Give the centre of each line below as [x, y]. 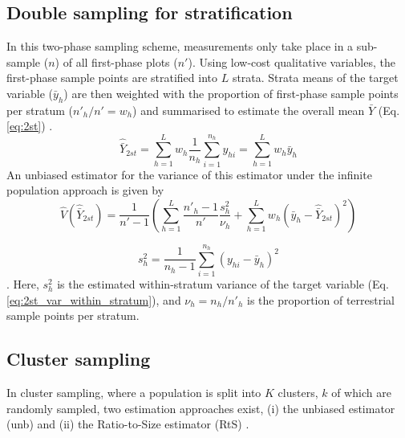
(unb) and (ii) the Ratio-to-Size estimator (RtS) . [128, 424]
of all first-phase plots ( [120, 61]
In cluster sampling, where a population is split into [134, 393]
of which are [361, 393]
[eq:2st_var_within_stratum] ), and [94, 299]
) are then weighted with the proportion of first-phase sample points [231, 93]
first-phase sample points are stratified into [112, 78]
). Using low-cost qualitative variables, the [292, 61]
